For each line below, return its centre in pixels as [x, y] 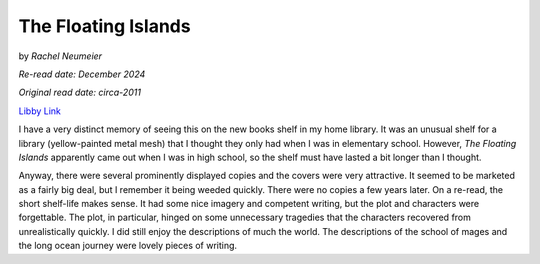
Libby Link [40, 111]
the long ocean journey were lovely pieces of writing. [128, 246]
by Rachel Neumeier [60, 56]
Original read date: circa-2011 [80, 92]
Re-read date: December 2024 [82, 74]
